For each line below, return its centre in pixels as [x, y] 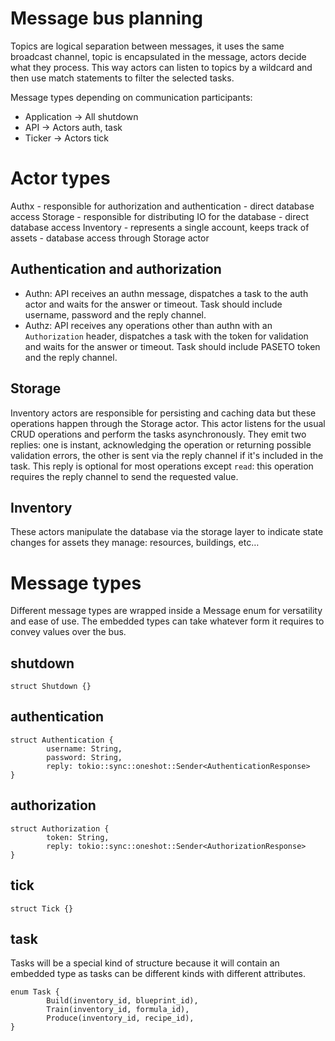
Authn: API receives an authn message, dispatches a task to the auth [166, 293]
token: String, [78, 837]
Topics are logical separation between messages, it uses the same [147, 46]
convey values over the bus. [68, 632]
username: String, [84, 748]
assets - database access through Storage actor [110, 238]
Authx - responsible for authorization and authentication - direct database [162, 206]
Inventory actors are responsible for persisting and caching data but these [163, 413]
